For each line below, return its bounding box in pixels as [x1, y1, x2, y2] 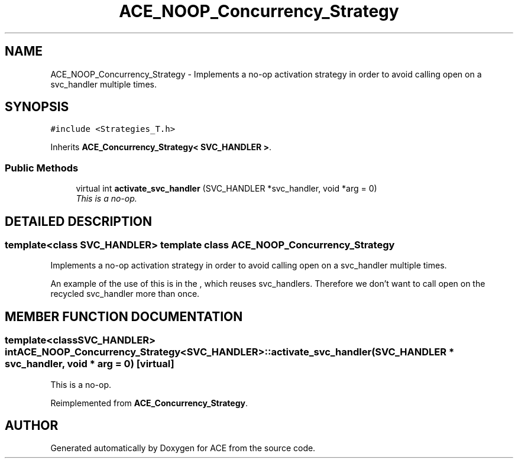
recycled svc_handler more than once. [50, 289, 200, 299]
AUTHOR [5, 418, 59, 433]
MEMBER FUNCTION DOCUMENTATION [5, 309, 243, 324]
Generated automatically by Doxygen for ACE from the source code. [50, 443, 316, 454]
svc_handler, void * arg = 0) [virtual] [5, 358, 174, 370]
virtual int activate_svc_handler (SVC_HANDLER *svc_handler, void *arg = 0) [76, 183, 377, 194]
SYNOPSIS [5, 99, 69, 115]
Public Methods [5, 161, 79, 174]
